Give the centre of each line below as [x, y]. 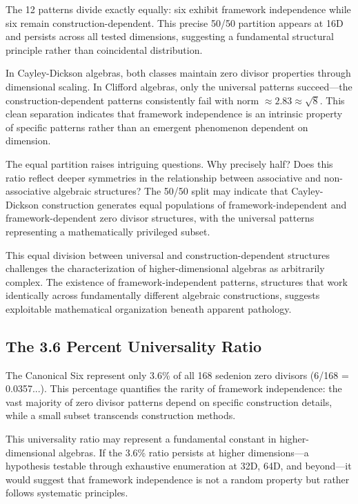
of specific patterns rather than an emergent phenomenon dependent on [157, 127]
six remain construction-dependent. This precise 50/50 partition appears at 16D [175, 22]
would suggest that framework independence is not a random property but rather [178, 479]
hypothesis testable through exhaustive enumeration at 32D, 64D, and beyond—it [179, 466]
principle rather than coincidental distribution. [104, 49]
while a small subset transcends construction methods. [121, 415]
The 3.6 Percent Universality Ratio [134, 346]
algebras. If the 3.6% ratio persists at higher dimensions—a [184, 452]
